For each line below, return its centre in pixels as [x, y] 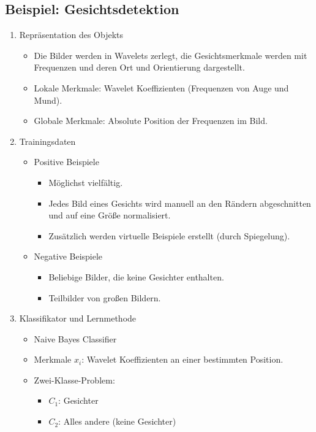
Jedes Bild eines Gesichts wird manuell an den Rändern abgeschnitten [180, 203]
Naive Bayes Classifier [75, 338]
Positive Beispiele [66, 162]
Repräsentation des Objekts [71, 35]
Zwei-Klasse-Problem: [74, 380]
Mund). [48, 100]
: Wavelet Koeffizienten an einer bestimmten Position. [182, 359]
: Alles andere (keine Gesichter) [117, 421]
